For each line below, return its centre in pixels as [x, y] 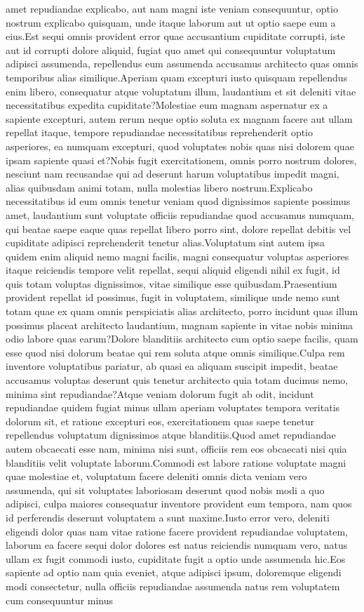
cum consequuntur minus [60, 600]
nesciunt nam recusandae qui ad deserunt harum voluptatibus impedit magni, [173, 174]
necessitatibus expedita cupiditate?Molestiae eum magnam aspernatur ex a [167, 105]
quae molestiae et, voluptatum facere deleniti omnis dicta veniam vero [156, 476]
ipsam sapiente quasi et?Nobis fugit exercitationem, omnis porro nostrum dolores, [181, 160]
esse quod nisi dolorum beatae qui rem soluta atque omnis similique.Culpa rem [175, 352]
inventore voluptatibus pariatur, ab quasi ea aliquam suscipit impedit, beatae [172, 366]
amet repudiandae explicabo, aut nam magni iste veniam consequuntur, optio [172, 8]
